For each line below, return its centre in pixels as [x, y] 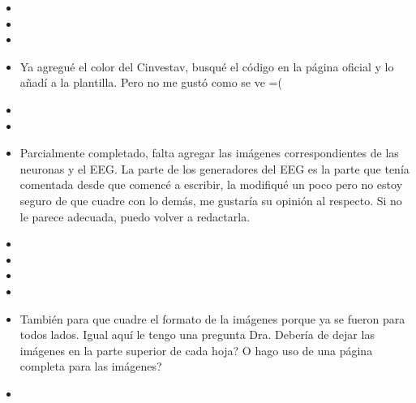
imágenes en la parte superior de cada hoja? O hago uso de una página [196, 350]
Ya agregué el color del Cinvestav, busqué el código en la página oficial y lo [207, 66]
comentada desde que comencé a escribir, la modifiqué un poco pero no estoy [211, 184]
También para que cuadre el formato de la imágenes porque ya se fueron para [212, 318]
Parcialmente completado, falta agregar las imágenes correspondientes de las [209, 153]
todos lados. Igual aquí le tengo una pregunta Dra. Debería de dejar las [197, 334]
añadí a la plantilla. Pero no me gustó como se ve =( [151, 82]
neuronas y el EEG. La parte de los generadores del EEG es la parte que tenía [214, 168]
